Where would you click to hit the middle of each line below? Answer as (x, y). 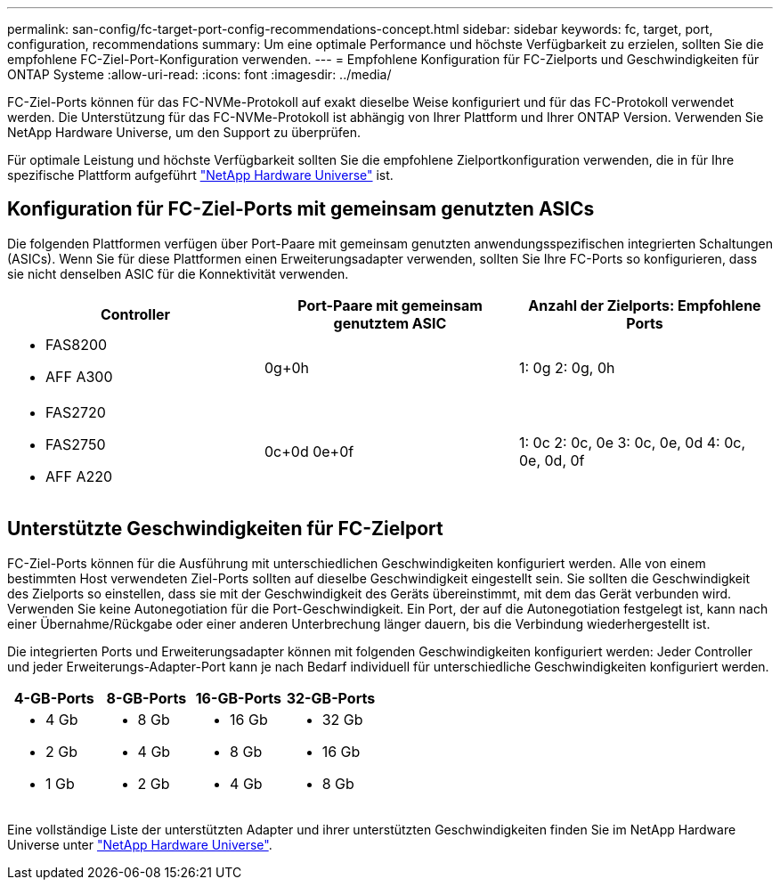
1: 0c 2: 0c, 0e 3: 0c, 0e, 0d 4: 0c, (632, 442)
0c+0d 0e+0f (309, 451)
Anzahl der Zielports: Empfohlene (645, 305)
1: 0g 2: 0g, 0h (567, 367)
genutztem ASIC (390, 323)
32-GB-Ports (331, 698)
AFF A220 (79, 476)
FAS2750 (76, 444)
